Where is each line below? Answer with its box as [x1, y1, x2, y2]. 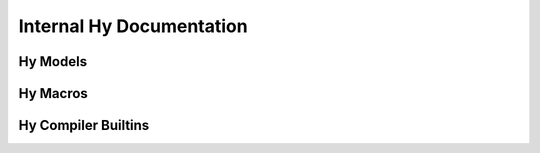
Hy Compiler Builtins [18, 117, 150, 134]
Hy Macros [18, 85, 89, 102]
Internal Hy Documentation [18, 15, 249, 37]
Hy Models [18, 53, 88, 70]
